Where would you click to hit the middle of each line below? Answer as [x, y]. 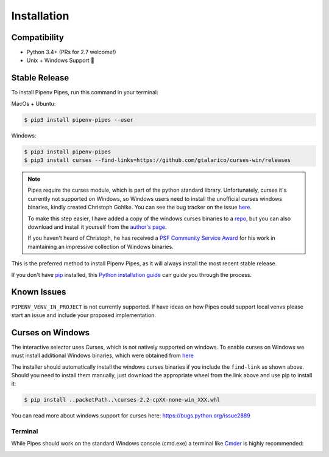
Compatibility [37, 37]
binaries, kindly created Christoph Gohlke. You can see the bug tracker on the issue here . [140, 208]
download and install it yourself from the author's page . [97, 227]
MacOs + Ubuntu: [34, 103]
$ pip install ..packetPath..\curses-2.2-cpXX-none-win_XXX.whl [122, 400]
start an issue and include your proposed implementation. [84, 315]
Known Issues [39, 292]
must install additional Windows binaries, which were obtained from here [103, 355]
